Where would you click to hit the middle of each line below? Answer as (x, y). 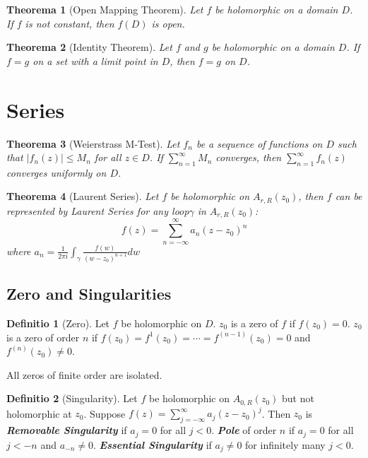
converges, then (249, 157)
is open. (168, 23)
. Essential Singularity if (153, 444)
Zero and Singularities (89, 294)
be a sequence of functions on (259, 143)
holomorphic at (39, 413)
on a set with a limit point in (95, 60)
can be (349, 196)
